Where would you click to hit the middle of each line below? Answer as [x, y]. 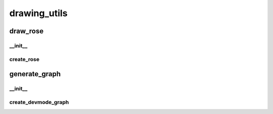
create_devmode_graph [39, 102]
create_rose [25, 59]
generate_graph [35, 74]
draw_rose [27, 31]
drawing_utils [38, 13]
